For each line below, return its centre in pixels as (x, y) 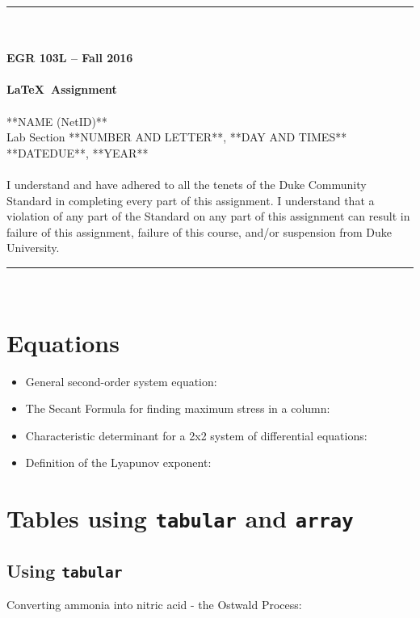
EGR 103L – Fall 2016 (70, 58)
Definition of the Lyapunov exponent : (118, 462)
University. (33, 248)
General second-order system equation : (121, 381)
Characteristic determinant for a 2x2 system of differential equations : (196, 435)
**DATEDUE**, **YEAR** (78, 152)
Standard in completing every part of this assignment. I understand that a (191, 200)
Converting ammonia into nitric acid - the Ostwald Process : (154, 605)
